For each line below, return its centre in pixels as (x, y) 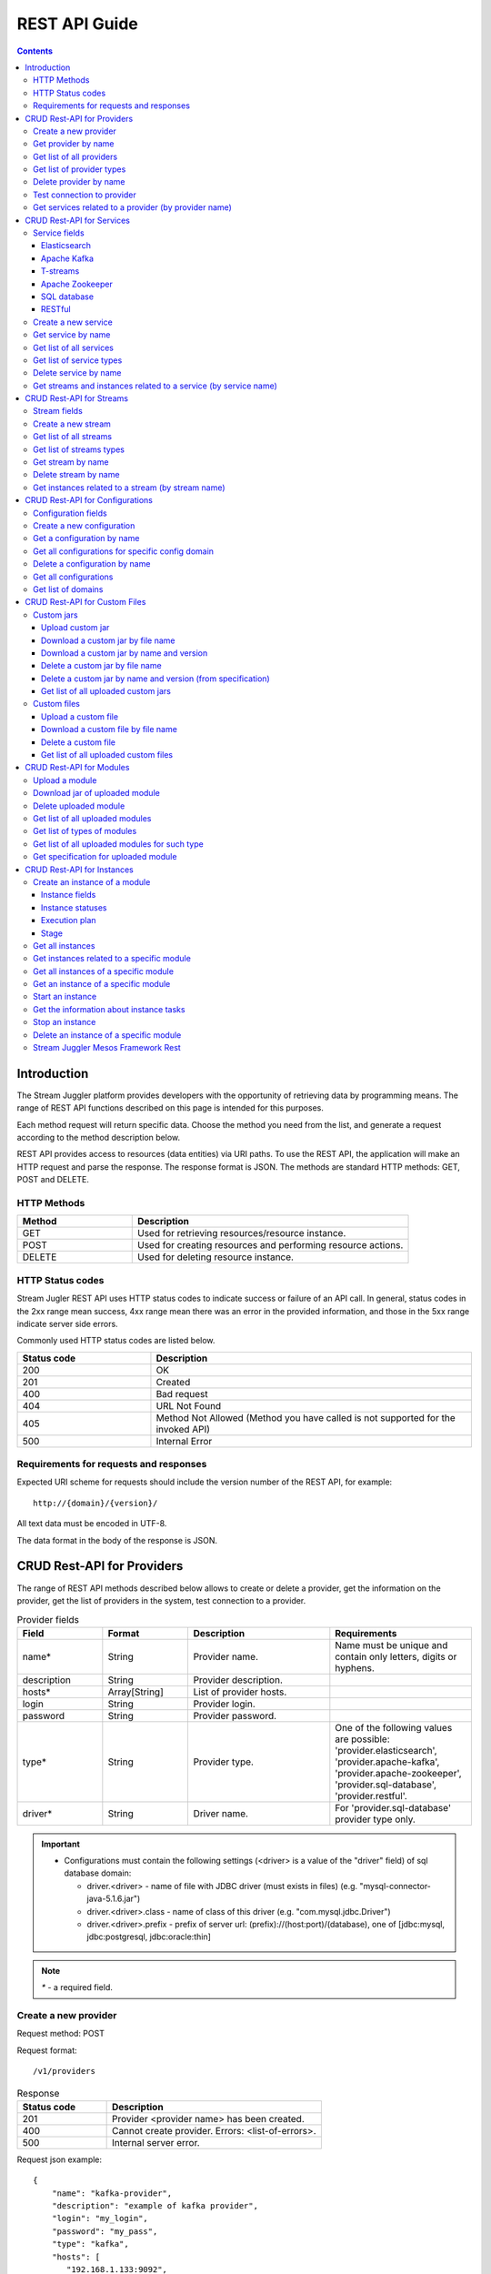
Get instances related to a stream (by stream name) (130, 488)
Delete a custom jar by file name (102, 666)
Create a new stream (72, 424)
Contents (35, 51)
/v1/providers (64, 2071)
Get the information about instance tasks (109, 1009)
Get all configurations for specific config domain (123, 551)
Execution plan (69, 921)
